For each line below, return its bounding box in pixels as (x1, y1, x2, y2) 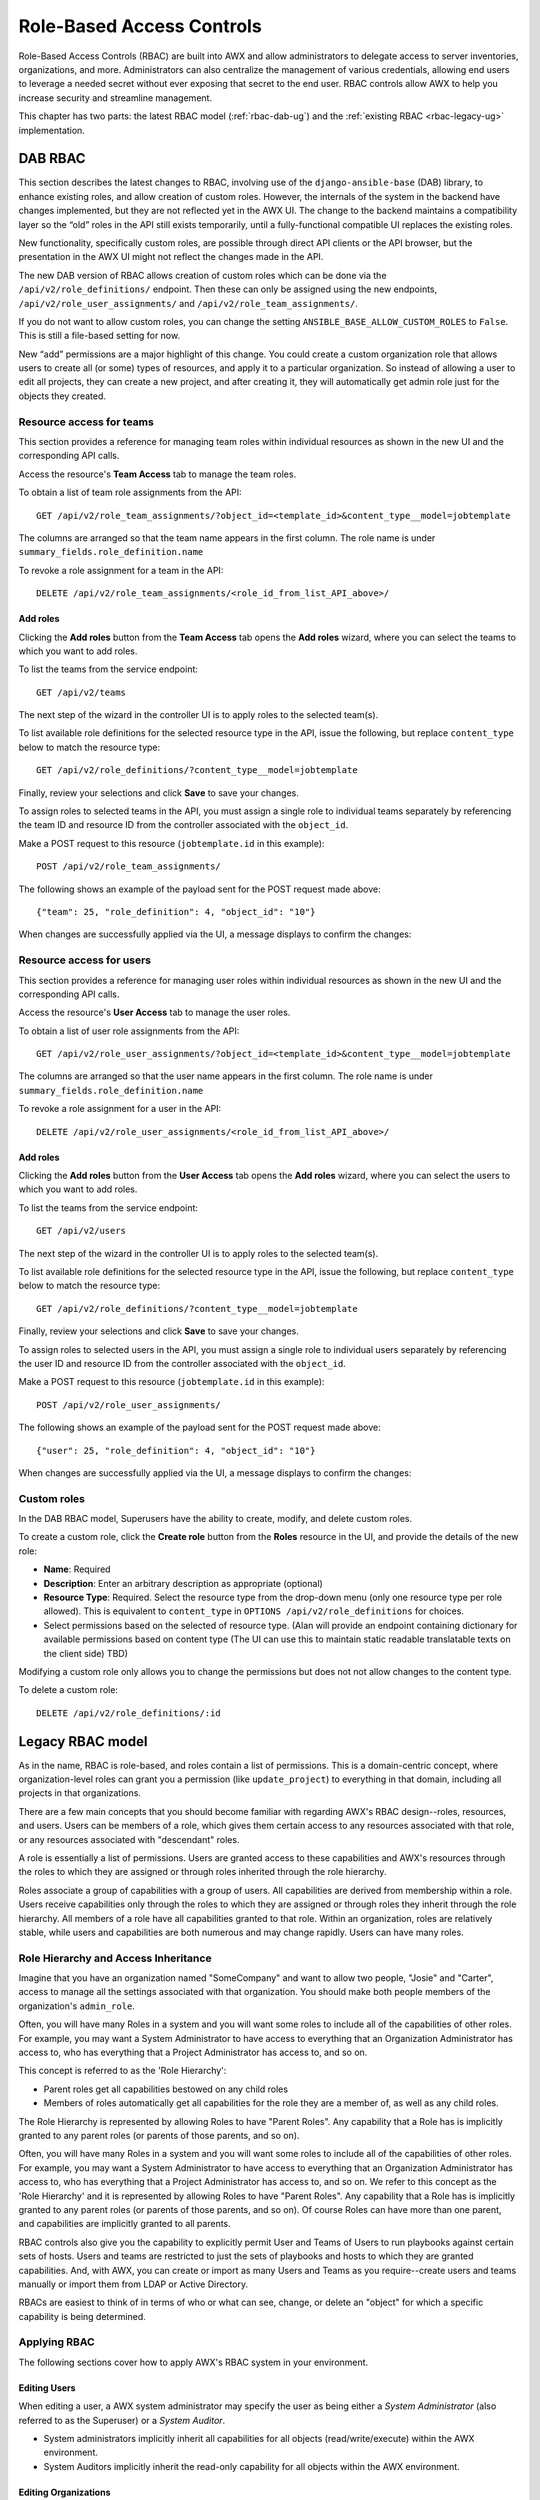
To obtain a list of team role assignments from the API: (18, 486, 242, 499)
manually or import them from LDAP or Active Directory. (18, 2278, 249, 2290)
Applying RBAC (18, 2335, 95, 2349)
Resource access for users (18, 953, 152, 967)
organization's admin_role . (18, 2000, 135, 2012)
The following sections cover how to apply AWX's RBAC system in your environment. (18, 2356, 369, 2368)
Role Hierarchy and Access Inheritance (18, 1951, 212, 1965)
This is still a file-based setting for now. (18, 330, 180, 342)
